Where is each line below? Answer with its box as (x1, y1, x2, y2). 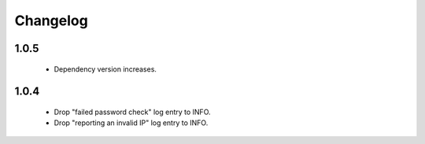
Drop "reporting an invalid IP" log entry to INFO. (54, 118, 209, 127)
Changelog (14, 12, 88, 29)
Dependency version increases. (54, 64, 157, 74)
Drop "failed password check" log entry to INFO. (54, 107, 212, 116)
